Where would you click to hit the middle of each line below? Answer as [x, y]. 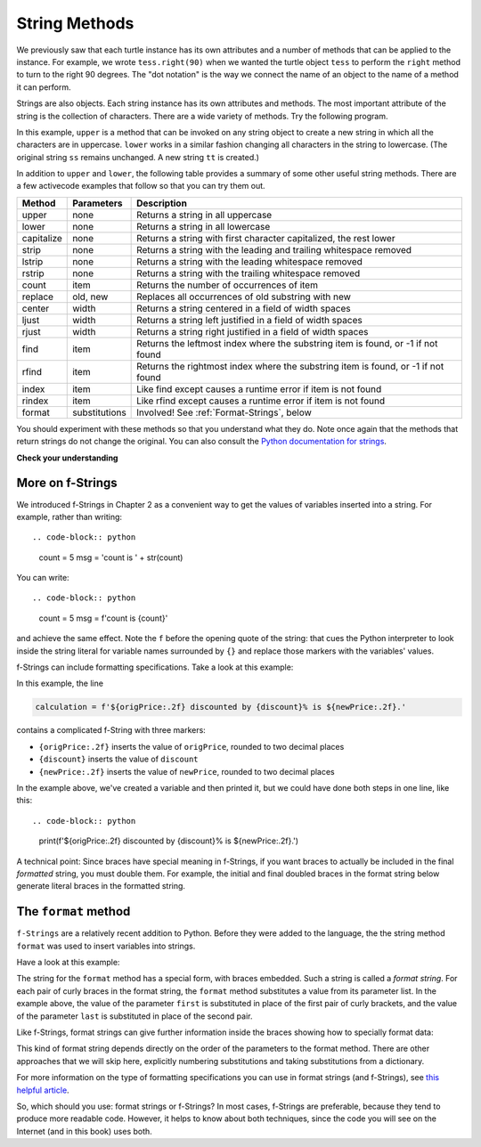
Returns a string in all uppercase [204, 215]
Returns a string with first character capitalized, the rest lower [266, 238]
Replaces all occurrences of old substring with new [244, 297]
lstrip [33, 261]
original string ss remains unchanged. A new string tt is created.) [138, 157]
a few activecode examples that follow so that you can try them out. [141, 186]
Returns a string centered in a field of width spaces [244, 308]
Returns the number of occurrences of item [227, 285]
